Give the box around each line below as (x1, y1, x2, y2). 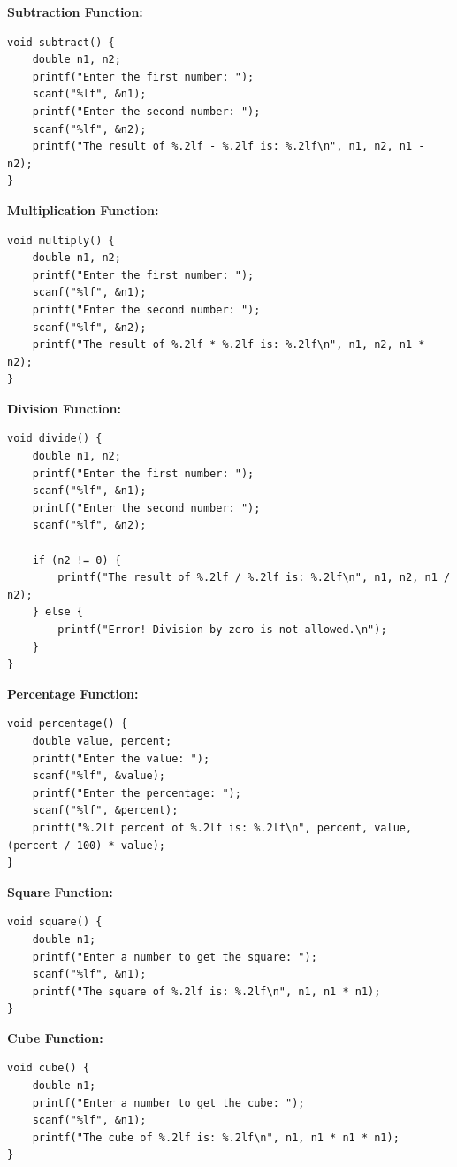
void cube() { (7, 1062, 90, 1075)
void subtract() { (7, 35, 115, 49)
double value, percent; (32, 734, 172, 747)
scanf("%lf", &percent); (32, 804, 179, 817)
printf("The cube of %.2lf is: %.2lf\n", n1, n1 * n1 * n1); (32, 1131, 400, 1144)
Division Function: (7, 398, 121, 417)
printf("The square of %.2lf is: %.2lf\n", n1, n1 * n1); (32, 985, 381, 998)
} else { (32, 606, 83, 619)
